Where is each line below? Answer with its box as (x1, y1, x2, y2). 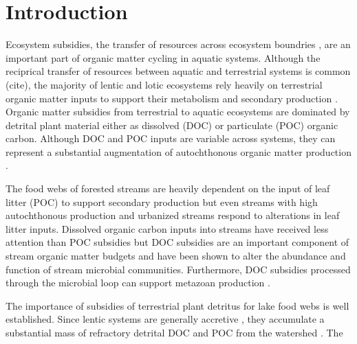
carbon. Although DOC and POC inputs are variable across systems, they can (6, 131, 336, 146)
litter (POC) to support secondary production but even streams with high (6, 194, 318, 209)
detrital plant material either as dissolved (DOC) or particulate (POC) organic (6, 117, 338, 132)
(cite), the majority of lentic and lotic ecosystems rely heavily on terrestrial (6, 77, 323, 91)
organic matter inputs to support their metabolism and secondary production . (6, 91, 338, 105)
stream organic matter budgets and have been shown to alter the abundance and (6, 249, 346, 263)
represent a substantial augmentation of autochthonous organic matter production (6, 144, 351, 159)
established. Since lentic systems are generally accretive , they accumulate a (6, 312, 325, 326)
